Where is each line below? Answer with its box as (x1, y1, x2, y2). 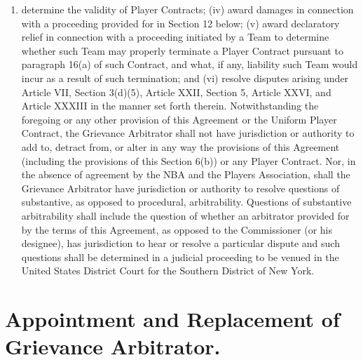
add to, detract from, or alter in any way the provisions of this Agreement (21, 139, 340, 154)
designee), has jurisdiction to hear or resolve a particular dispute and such (21, 236, 340, 251)
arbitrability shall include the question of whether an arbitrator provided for (21, 208, 350, 222)
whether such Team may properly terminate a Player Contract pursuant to (21, 43, 343, 58)
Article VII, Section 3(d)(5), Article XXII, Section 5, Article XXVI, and (21, 84, 331, 99)
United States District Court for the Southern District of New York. (21, 263, 315, 278)
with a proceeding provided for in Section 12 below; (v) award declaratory (21, 15, 340, 30)
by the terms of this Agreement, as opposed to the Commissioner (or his (21, 222, 332, 236)
